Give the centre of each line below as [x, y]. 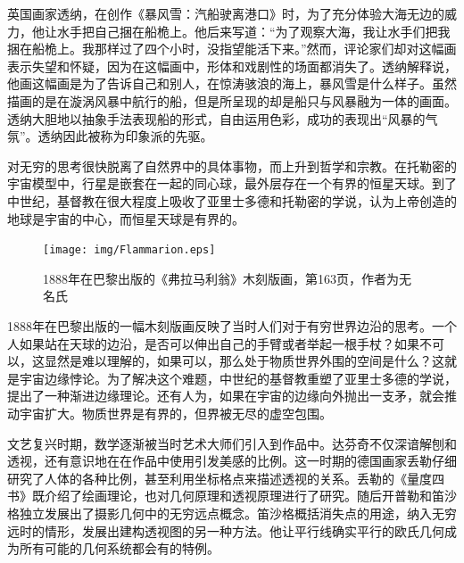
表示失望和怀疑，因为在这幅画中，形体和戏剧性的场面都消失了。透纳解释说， [232, 66]
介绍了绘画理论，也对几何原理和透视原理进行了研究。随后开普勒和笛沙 [250, 496]
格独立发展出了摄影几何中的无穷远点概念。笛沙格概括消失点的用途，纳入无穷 [232, 513]
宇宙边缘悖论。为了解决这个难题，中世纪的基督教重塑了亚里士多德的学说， [238, 378]
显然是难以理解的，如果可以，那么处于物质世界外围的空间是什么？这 [244, 361]
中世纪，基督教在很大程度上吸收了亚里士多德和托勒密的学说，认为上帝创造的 [232, 200]
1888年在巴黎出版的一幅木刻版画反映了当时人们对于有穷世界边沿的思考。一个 [232, 325]
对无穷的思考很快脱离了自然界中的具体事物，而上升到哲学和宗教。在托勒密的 [232, 166]
